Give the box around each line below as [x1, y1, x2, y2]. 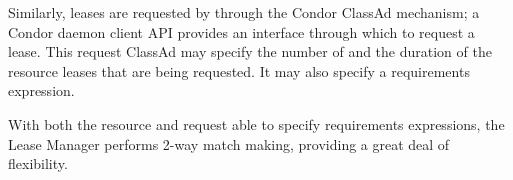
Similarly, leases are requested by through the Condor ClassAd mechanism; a [8, 2, 480, 22]
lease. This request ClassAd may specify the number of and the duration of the [8, 41, 492, 62]
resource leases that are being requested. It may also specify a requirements [8, 60, 470, 81]
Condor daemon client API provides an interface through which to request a [8, 21, 475, 42]
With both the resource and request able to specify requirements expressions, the [8, 113, 505, 134]
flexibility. [8, 153, 68, 174]
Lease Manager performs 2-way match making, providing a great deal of [8, 133, 450, 154]
